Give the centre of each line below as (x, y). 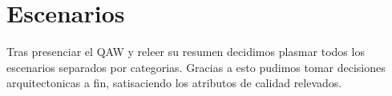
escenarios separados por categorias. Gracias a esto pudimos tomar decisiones (196, 67)
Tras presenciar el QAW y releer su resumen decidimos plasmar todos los (186, 52)
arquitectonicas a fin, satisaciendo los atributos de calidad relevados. (174, 83)
